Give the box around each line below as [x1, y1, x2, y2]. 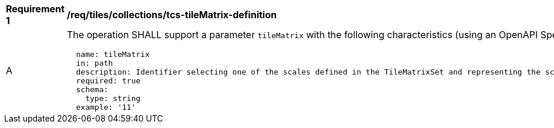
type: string [85, 94, 141, 103]
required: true [76, 76, 141, 85]
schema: [76, 85, 109, 94]
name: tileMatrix [76, 50, 150, 59]
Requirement [6, 3, 65, 15]
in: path [76, 59, 113, 68]
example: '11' [76, 103, 136, 112]
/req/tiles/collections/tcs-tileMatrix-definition [66, 9, 277, 21]
